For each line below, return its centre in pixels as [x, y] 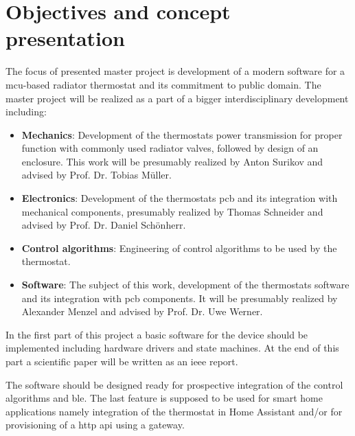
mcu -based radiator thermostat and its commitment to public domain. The [163, 84]
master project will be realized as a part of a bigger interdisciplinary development [177, 98]
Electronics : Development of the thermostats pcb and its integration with [180, 198]
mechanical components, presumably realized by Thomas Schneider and [172, 211]
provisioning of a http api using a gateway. [95, 425]
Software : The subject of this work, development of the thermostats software [185, 285]
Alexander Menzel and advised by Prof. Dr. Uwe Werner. [142, 311]
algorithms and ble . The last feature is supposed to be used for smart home [164, 398]
